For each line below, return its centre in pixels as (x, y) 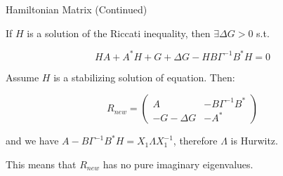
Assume (22, 77)
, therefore (195, 141)
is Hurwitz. (254, 141)
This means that (41, 164)
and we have (32, 141)
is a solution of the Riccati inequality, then (119, 33)
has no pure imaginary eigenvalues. (178, 164)
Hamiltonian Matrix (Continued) (77, 9)
